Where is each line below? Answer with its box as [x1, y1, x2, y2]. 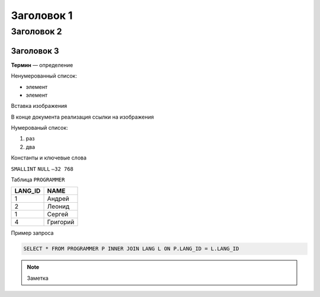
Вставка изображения [11, 103, 68, 110]
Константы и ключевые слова [11, 154, 87, 161]
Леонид [47, 202, 70, 210]
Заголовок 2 [11, 26, 62, 37]
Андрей [47, 194, 69, 203]
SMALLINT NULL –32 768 [11, 165, 74, 172]
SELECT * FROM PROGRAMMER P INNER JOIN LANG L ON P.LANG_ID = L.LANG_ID [23, 245, 239, 252]
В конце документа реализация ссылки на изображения [11, 113, 154, 120]
